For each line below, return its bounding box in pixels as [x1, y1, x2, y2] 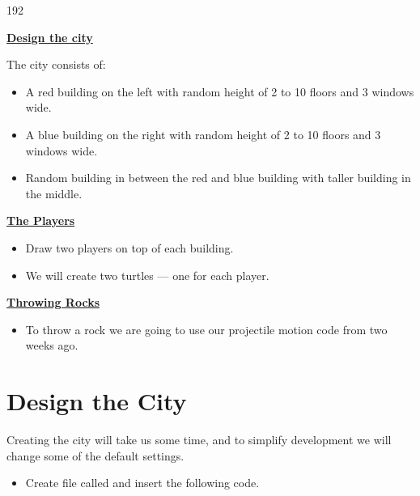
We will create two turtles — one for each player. [25, 266, 269, 283]
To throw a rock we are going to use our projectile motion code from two [25, 320, 388, 337]
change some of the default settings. [6, 447, 185, 464]
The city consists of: [6, 56, 106, 73]
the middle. [25, 184, 83, 201]
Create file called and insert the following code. [25, 474, 260, 491]
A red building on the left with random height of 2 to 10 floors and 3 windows [25, 83, 414, 100]
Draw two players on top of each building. [25, 239, 234, 256]
